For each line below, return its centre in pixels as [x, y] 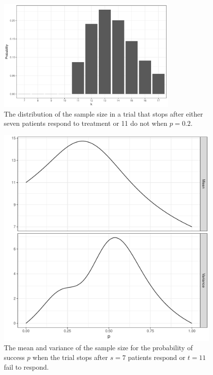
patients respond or [157, 357]
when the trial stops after [70, 357]
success [14, 357]
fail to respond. [26, 366]
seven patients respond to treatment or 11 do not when [86, 123]
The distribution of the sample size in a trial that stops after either [104, 113]
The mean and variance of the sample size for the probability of [98, 348]
